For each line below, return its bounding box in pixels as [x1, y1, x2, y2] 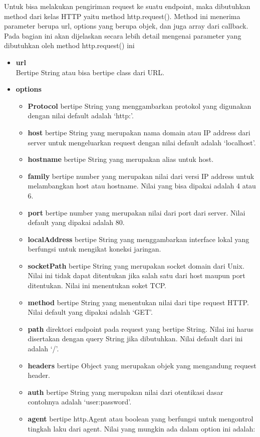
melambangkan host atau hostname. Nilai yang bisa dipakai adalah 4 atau [28, 180, 256, 191]
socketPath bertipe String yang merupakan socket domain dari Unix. [28, 260, 244, 271]
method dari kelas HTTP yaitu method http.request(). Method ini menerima [4, 11, 240, 21]
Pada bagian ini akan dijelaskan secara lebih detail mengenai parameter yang [4, 30, 241, 41]
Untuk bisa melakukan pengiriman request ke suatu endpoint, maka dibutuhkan [4, 1, 250, 11]
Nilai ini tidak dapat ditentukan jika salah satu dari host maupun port [28, 270, 245, 281]
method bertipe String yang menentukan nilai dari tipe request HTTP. [28, 297, 249, 307]
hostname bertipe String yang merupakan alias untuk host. [28, 154, 214, 164]
